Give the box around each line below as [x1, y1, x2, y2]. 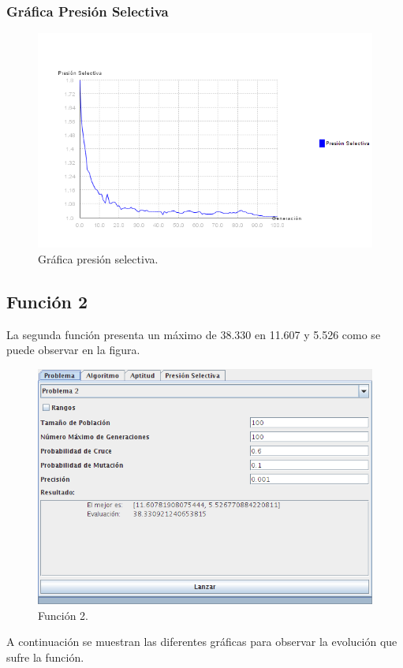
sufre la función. [6, 648, 84, 665]
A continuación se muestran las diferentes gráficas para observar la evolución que [6, 633, 397, 650]
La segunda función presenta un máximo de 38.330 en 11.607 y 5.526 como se [6, 326, 381, 342]
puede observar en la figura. [6, 341, 140, 358]
